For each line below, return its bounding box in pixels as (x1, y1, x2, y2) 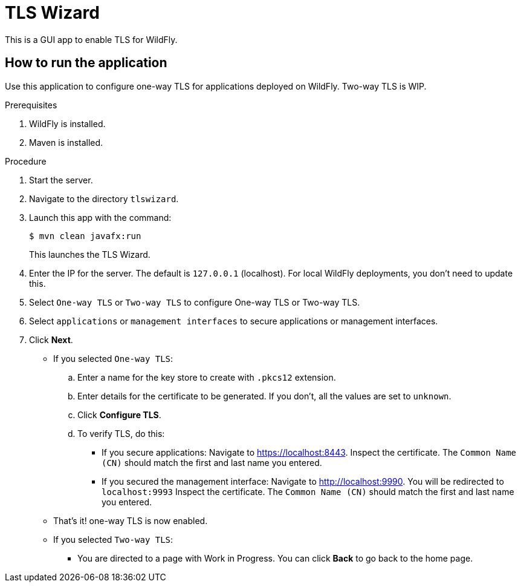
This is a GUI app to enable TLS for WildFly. (5, 34, 178, 45)
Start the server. (29, 174, 93, 185)
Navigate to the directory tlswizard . (29, 193, 179, 204)
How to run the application (5, 55, 167, 71)
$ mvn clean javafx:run (29, 231, 141, 241)
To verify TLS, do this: (77, 428, 165, 439)
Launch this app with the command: (29, 212, 172, 223)
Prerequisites (5, 99, 57, 110)
